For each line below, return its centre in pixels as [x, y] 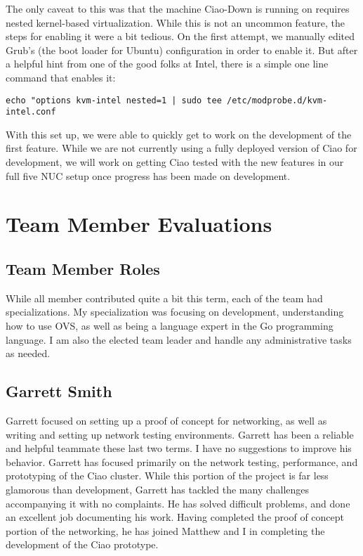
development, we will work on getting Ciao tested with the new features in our [175, 162]
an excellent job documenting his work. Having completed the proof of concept [175, 517]
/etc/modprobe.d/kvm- [277, 100]
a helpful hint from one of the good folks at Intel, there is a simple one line [167, 64]
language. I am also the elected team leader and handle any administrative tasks [179, 339]
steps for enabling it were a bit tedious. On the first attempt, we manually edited [180, 36]
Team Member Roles [83, 269]
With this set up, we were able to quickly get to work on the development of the [179, 134]
